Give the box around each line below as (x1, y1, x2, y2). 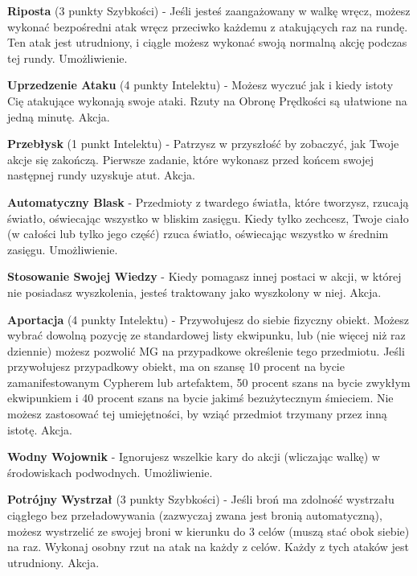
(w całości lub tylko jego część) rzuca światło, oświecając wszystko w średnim (7, 225, 389, 242)
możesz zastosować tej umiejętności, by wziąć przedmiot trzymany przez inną (7, 405, 387, 422)
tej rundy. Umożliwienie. (7, 49, 128, 66)
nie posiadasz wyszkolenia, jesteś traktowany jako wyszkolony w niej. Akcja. (7, 283, 382, 300)
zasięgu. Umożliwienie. (7, 241, 118, 257)
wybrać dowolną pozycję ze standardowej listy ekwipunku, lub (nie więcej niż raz (7, 327, 406, 344)
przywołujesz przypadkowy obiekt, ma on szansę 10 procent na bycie (7, 358, 345, 375)
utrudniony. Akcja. (7, 553, 100, 570)
